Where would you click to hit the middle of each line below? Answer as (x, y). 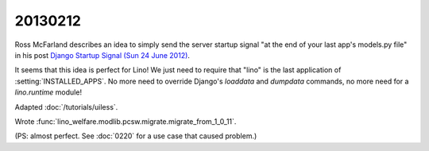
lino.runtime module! (48, 92)
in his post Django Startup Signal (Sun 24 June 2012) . (102, 55)
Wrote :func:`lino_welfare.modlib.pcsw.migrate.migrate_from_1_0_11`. (126, 121)
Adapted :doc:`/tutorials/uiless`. (66, 106)
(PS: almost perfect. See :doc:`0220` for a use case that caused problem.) (136, 136)
